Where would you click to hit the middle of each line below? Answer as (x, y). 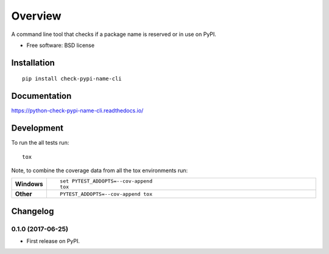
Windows (29, 184)
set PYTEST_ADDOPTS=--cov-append (106, 181)
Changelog (33, 211)
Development (37, 128)
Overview (36, 16)
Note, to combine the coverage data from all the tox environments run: (100, 170)
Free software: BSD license (60, 45)
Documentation (41, 96)
